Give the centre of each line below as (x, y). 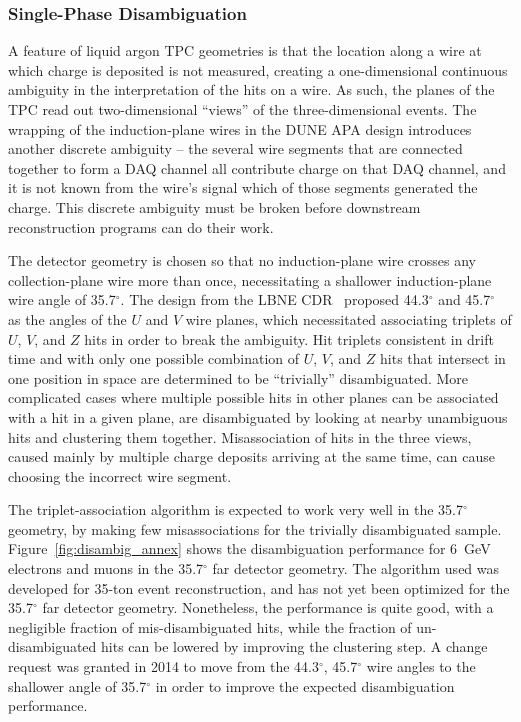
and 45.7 (464, 299)
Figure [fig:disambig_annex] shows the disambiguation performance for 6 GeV (249, 548)
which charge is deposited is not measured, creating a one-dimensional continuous (258, 69)
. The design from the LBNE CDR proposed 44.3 (274, 299)
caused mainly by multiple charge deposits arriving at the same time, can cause (251, 456)
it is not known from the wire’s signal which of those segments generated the (243, 187)
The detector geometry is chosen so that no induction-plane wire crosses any (242, 260)
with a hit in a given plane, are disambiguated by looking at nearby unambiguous (258, 416)
